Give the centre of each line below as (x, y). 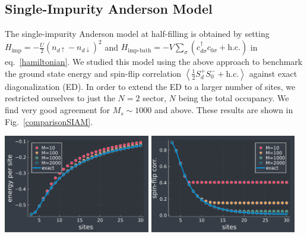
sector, (154, 98)
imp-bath (140, 50)
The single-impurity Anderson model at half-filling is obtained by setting (137, 34)
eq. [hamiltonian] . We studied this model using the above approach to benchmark (154, 62)
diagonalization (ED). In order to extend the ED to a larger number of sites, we (150, 86)
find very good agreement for (58, 110)
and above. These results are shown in (224, 110)
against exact (273, 73)
